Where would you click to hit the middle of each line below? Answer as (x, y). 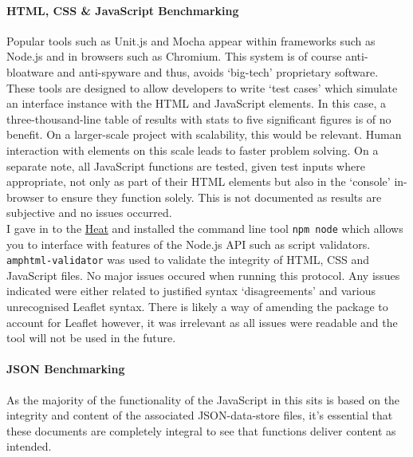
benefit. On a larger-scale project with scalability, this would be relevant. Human (204, 134)
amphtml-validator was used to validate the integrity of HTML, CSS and (188, 260)
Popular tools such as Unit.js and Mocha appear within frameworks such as (191, 40)
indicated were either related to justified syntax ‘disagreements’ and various (191, 291)
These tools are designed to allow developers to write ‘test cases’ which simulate (202, 87)
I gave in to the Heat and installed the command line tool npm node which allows (205, 228)
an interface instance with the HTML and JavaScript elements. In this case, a (196, 103)
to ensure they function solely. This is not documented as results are (214, 197)
